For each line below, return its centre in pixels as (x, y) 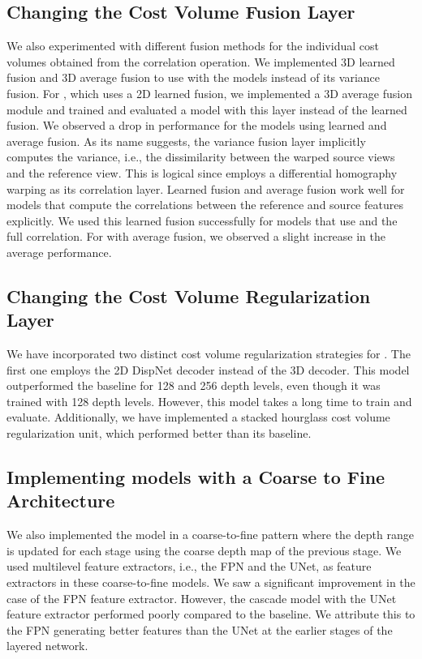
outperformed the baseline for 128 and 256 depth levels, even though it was (194, 385)
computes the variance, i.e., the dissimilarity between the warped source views (201, 157)
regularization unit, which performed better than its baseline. (159, 433)
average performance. (59, 252)
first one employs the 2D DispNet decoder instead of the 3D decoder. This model (208, 369)
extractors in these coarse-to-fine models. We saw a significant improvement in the (211, 582)
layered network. (47, 646)
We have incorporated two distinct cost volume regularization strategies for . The (209, 354)
